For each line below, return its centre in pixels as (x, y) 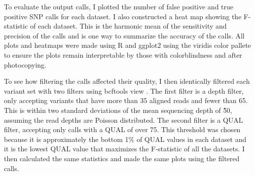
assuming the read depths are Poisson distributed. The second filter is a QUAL (124, 120)
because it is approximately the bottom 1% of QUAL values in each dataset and (125, 139)
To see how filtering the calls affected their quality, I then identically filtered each (127, 81)
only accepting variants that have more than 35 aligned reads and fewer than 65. (126, 100)
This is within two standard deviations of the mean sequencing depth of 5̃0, (118, 110)
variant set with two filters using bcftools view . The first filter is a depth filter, (124, 90)
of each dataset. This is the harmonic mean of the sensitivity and (128, 26)
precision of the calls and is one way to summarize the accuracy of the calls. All (124, 35)
